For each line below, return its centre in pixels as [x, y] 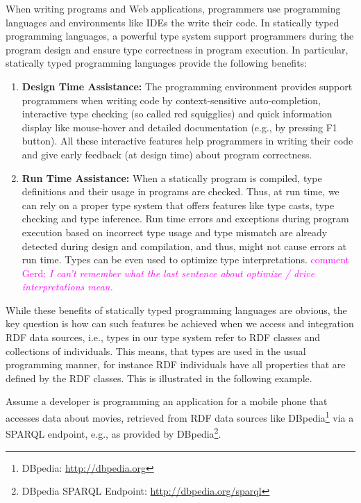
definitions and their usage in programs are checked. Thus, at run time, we [180, 191]
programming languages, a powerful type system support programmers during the [180, 36]
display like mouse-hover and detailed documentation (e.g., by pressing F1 [179, 127]
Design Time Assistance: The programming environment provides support [187, 86]
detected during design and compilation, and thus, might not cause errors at [184, 246]
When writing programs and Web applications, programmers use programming [173, 8]
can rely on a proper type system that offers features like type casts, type [178, 205]
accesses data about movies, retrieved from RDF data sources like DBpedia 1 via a [180, 417]
